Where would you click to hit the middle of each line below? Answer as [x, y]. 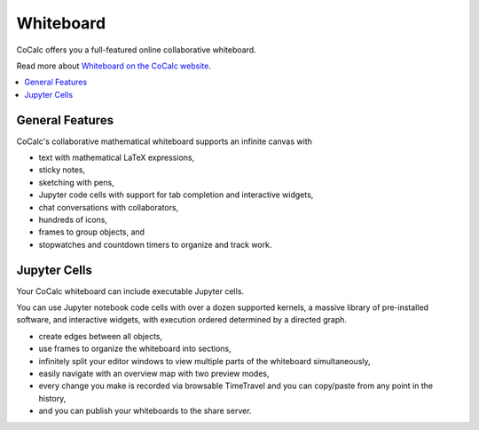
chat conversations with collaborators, [109, 207]
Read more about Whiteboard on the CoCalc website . [114, 66]
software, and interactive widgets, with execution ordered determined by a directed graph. [182, 320]
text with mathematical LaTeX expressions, [117, 158]
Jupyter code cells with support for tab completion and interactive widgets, [176, 195]
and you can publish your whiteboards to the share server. [145, 411]
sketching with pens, [76, 182]
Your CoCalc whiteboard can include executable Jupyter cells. [130, 291]
